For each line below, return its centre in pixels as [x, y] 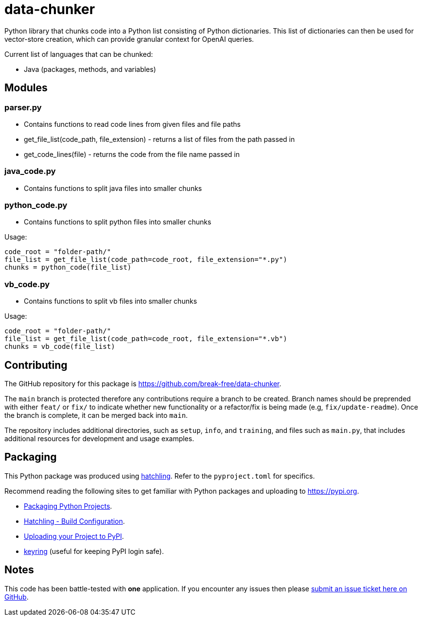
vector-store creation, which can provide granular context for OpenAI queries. [129, 39]
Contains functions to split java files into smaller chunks [113, 188]
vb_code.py [27, 284]
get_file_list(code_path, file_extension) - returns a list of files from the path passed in [159, 139]
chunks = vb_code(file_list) [60, 347]
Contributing [36, 365]
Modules [26, 88]
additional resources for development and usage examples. [99, 439]
